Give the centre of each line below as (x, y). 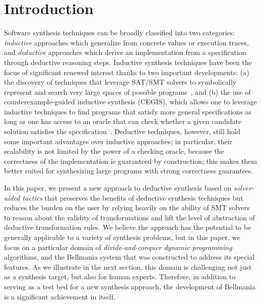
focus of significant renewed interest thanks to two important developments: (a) (127, 72)
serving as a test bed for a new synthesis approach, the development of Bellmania (130, 286)
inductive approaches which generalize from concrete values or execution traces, (127, 42)
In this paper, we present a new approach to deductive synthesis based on (118, 188)
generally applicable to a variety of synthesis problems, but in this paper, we (122, 237)
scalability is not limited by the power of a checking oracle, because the (114, 151)
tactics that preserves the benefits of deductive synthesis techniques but (133, 197)
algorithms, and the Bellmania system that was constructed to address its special (129, 257)
